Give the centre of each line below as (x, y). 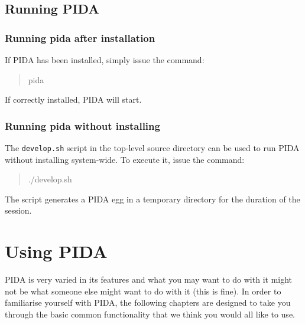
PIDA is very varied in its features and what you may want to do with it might (149, 279)
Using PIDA (56, 251)
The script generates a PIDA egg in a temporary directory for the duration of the (152, 199)
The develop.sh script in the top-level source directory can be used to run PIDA (152, 148)
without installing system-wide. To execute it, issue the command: (125, 159)
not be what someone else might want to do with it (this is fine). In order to (143, 291)
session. (18, 210)
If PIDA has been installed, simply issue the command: (105, 60)
